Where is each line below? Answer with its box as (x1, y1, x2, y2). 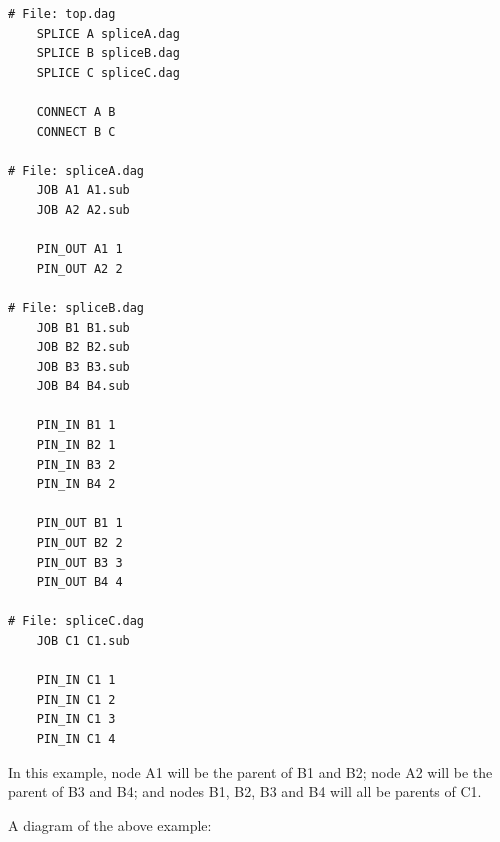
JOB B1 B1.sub (36, 320, 130, 335)
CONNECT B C (36, 124, 116, 139)
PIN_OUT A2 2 (36, 261, 123, 276)
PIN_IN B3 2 (36, 457, 116, 472)
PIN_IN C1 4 (36, 731, 116, 746)
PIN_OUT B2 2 (36, 536, 123, 551)
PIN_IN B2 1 (36, 438, 116, 453)
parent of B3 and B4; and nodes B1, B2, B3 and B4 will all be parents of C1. (8, 781, 482, 802)
